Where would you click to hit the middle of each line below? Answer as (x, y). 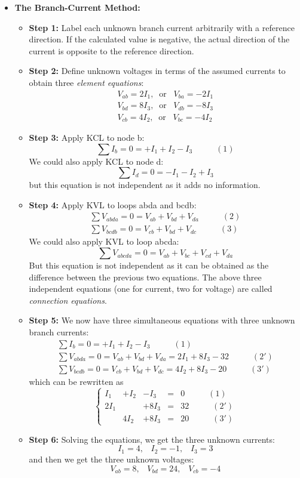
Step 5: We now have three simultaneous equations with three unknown (162, 320)
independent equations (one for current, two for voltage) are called (151, 289)
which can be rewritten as (76, 381)
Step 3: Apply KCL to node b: (87, 138)
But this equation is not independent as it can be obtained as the (149, 265)
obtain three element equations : (86, 82)
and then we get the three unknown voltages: (111, 459)
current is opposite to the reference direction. (111, 50)
